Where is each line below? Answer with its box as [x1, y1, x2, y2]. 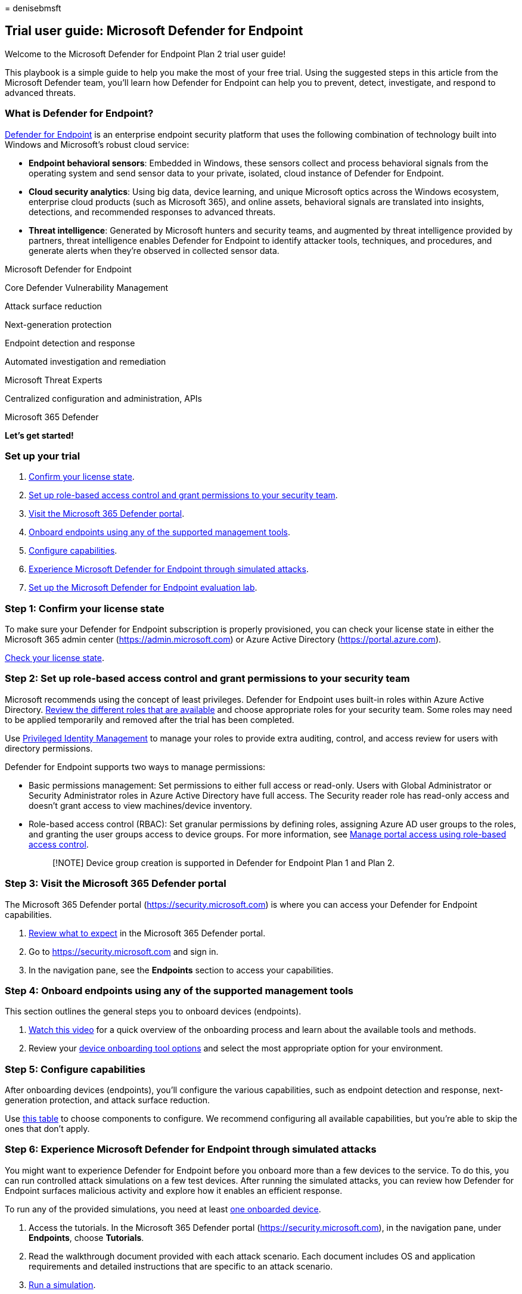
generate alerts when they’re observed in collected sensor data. [29, 245, 279, 256]
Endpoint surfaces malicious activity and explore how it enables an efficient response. [5, 1185, 343, 1196]
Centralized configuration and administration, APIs [5, 393, 203, 404]
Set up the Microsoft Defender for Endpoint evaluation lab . [29, 582, 257, 593]
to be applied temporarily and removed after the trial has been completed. [5, 714, 294, 725]
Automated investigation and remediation [5, 356, 166, 367]
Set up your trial [5, 449, 80, 462]
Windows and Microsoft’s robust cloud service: [5, 139, 189, 150]
